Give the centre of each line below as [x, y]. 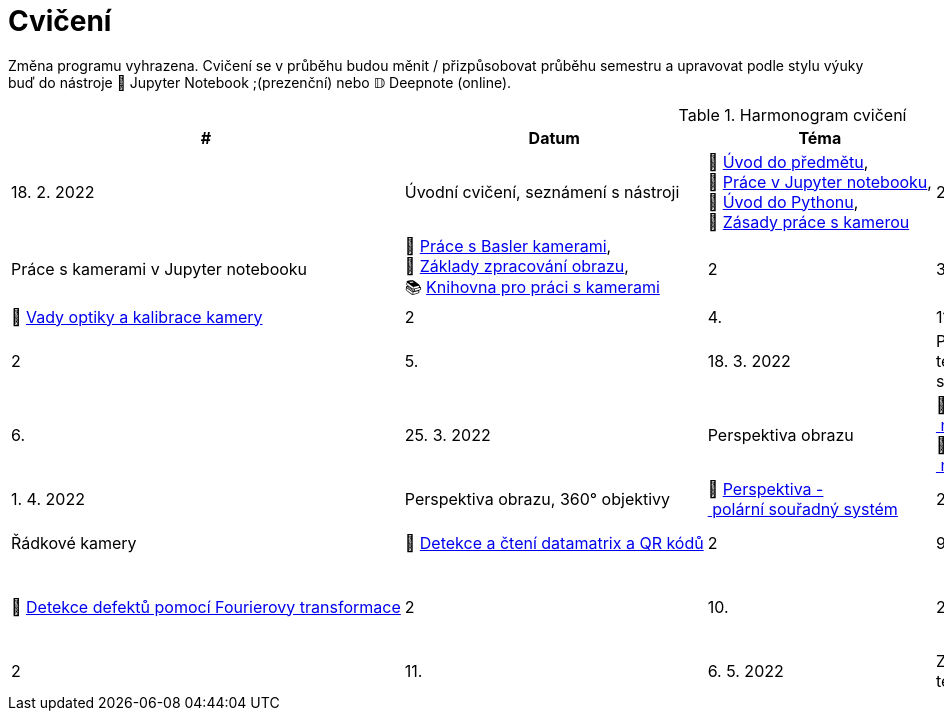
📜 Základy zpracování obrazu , [516, 265]
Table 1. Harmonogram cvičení [792, 114]
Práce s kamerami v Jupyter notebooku [159, 269]
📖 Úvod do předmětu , [788, 161]
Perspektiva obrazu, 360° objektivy [537, 498]
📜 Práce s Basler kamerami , [508, 245]
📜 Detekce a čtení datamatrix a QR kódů [554, 542]
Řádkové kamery [74, 542]
